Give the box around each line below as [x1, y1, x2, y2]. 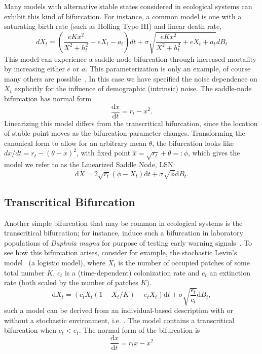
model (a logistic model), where [4, 257, 105, 267]
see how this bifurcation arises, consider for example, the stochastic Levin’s [4, 247, 237, 258]
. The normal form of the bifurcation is [79, 325, 200, 335]
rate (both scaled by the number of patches [4, 277, 138, 288]
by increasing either [4, 63, 65, 74]
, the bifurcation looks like [152, 137, 234, 148]
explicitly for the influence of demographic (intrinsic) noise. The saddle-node [14, 83, 252, 94]
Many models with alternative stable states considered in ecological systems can [4, 1, 252, 11]
